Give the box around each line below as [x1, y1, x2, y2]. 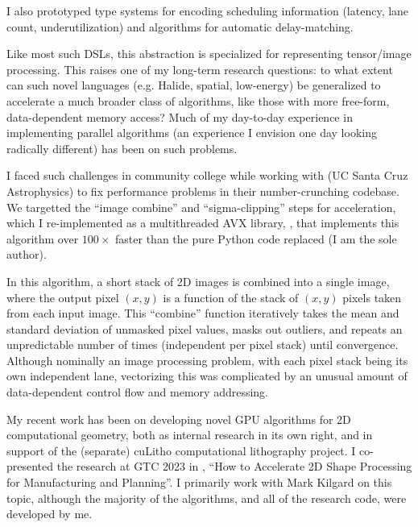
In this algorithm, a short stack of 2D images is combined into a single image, [6, 272, 390, 289]
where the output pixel [6, 288, 119, 305]
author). [6, 246, 47, 263]
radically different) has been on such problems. [6, 139, 238, 156]
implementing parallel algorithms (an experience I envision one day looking [6, 124, 377, 141]
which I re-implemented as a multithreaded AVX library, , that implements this [6, 214, 399, 231]
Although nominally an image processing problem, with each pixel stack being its [6, 351, 408, 368]
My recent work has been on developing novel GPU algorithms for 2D [6, 410, 351, 427]
